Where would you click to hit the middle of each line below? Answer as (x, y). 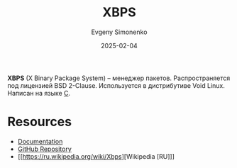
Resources (40, 122)
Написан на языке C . (39, 93)
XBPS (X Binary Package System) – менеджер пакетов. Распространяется (119, 78)
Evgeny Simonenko (119, 32)
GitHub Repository (45, 149)
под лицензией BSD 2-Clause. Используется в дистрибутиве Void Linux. (116, 85)
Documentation (40, 141)
